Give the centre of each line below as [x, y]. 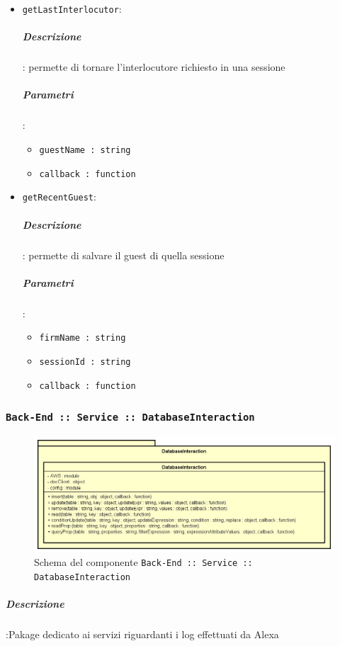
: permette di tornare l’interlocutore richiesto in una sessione [154, 67]
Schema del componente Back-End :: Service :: [143, 562]
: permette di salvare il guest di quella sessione [123, 255]
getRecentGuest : [59, 197]
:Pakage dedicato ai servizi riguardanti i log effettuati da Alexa [142, 634]
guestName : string [85, 150]
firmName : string [83, 338]
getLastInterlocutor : [72, 8]
